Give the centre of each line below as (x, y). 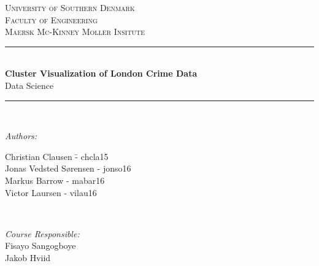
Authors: (21, 136)
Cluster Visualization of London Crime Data (101, 73)
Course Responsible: (42, 233)
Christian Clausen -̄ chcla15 (57, 156)
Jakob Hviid (28, 257)
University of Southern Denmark (70, 7)
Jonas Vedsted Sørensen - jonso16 (68, 168)
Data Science (29, 85)
